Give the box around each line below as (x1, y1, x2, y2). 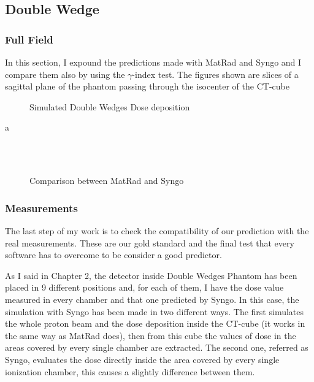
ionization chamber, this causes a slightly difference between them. (5, 365, 255, 378)
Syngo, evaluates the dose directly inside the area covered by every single (5, 353, 280, 365)
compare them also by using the (5, 67, 125, 80)
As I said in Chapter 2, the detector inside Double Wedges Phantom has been (5, 269, 297, 281)
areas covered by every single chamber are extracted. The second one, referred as (5, 341, 308, 354)
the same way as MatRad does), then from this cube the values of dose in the (5, 329, 296, 342)
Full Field (5, 31, 53, 47)
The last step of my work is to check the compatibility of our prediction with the (5, 224, 309, 237)
